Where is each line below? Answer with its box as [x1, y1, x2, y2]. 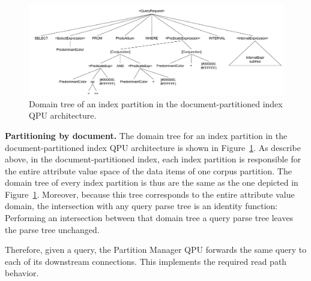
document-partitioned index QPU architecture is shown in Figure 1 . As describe [5, 141, 301, 153]
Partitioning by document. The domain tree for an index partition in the [5, 129, 288, 141]
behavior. [5, 267, 39, 279]
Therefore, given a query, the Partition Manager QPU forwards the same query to [5, 243, 307, 256]
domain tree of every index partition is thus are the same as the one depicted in [5, 176, 298, 189]
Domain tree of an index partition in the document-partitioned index [29, 97, 283, 110]
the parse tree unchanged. [5, 223, 100, 235]
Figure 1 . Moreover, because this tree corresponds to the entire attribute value [5, 188, 295, 200]
